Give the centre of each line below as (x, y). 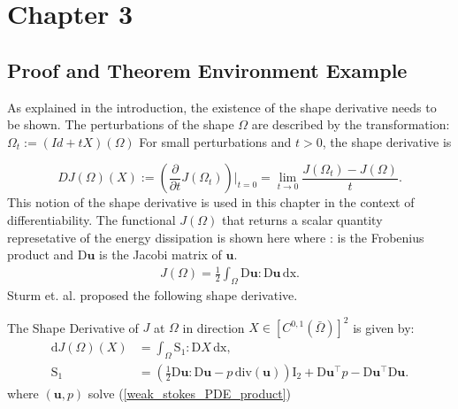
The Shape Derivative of (73, 327)
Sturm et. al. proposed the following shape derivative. (153, 295)
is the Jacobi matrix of (160, 255)
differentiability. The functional (92, 219)
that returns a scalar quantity (302, 219)
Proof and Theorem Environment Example (207, 69)
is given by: (384, 327)
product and (41, 255)
